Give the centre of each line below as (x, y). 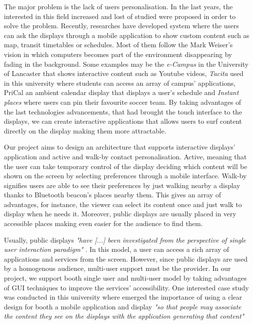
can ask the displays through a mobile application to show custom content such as (127, 35)
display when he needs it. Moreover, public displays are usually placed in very (120, 214)
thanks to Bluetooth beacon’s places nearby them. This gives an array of (113, 195)
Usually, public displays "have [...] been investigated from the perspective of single (125, 239)
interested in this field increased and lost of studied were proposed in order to (120, 16)
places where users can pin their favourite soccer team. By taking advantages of (123, 102)
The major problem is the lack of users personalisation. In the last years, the (118, 6)
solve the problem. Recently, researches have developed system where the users (121, 26)
